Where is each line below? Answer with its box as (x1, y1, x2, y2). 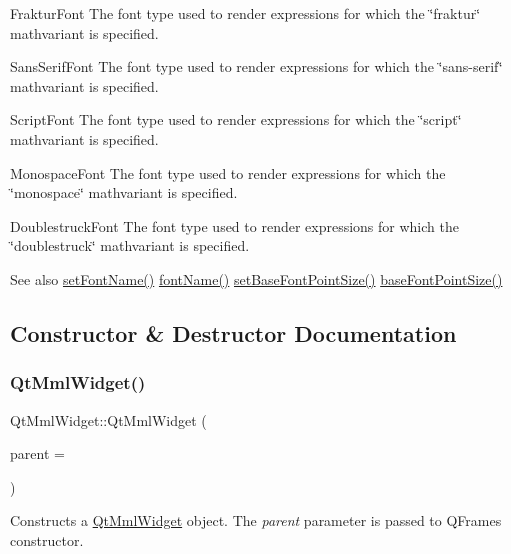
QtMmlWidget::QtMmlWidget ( (10, 409, 207, 430)
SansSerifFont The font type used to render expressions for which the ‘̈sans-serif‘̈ (10, 56, 503, 77)
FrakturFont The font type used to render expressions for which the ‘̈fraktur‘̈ (10, 3, 481, 23)
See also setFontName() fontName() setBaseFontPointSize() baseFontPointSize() (10, 268, 503, 289)
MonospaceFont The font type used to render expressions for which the (10, 162, 446, 183)
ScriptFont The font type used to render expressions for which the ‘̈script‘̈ (10, 109, 462, 130)
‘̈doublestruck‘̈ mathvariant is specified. (10, 235, 250, 256)
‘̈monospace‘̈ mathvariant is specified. (10, 182, 238, 203)
